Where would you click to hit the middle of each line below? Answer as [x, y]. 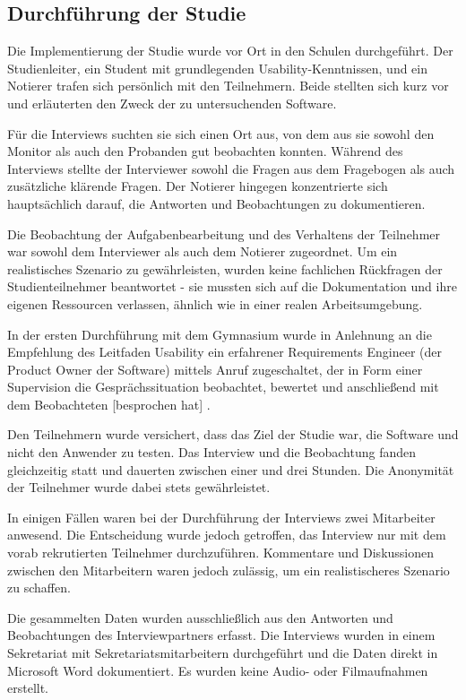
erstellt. [28, 688]
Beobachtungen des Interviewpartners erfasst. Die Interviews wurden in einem [221, 635]
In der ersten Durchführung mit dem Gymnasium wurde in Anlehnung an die [220, 334]
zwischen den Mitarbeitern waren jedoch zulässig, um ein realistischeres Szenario [229, 570]
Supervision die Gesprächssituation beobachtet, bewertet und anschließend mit [223, 387]
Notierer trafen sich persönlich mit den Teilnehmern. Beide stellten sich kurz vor [228, 86]
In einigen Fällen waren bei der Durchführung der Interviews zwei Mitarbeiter [221, 517]
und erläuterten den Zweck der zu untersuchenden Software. [172, 103]
